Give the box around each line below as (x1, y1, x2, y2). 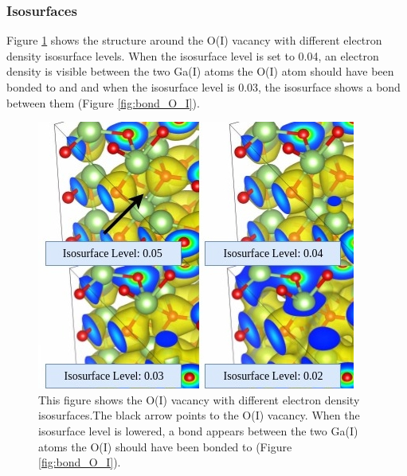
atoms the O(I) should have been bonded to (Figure (38, 438, 292, 455)
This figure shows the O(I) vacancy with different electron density (38, 391, 360, 408)
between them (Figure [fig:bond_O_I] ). (6, 94, 200, 111)
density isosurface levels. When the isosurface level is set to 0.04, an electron (6, 47, 379, 64)
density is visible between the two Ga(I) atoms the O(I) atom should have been (6, 63, 394, 80)
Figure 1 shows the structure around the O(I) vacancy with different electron (6, 32, 382, 49)
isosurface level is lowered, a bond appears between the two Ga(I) (38, 422, 358, 439)
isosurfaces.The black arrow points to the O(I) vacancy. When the (38, 407, 360, 423)
